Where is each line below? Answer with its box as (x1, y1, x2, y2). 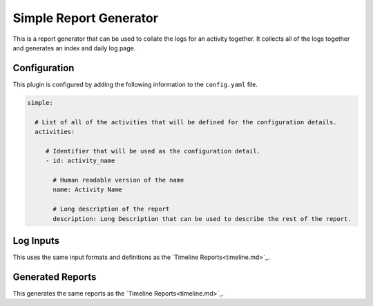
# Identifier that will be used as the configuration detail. (45, 147, 261, 155)
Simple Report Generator (12, 10, 159, 26)
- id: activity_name (45, 157, 115, 165)
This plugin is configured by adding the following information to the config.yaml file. (12, 80, 258, 88)
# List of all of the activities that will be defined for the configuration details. (35, 118, 338, 126)
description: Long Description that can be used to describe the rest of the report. (52, 215, 352, 222)
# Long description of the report (52, 205, 170, 213)
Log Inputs (12, 235, 60, 247)
